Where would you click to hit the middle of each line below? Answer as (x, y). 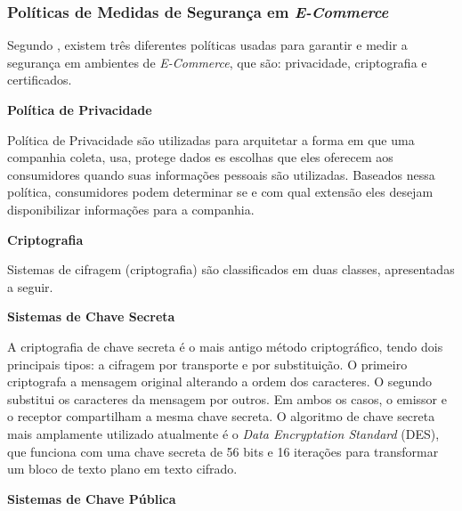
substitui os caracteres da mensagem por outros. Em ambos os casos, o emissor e (227, 398)
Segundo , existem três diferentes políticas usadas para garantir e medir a (207, 45)
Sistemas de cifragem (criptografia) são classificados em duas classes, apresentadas (231, 269)
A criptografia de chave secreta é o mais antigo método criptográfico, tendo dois (225, 346)
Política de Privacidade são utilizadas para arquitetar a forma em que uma (211, 139)
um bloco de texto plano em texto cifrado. (122, 469)
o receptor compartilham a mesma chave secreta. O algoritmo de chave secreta (221, 416)
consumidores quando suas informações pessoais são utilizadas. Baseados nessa (221, 174)
